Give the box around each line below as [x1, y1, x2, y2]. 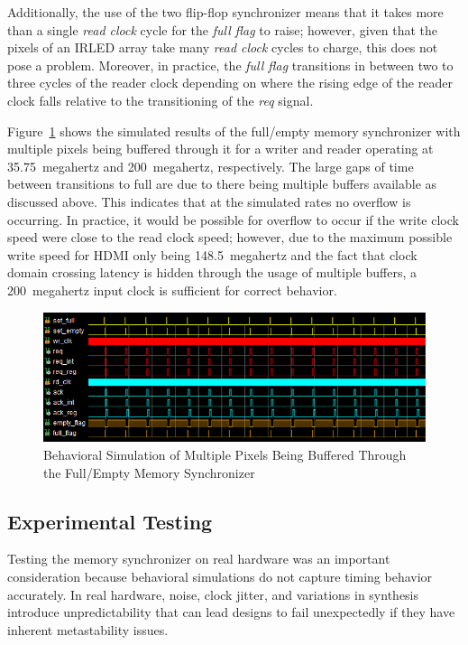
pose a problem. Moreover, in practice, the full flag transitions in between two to [7, 55, 454, 74]
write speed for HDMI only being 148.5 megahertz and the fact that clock [7, 245, 418, 264]
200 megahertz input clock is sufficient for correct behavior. [7, 280, 337, 299]
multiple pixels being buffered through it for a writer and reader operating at [7, 139, 434, 158]
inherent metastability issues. [7, 620, 169, 639]
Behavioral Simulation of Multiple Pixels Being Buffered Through [43, 445, 407, 464]
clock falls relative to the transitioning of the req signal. [7, 90, 314, 109]
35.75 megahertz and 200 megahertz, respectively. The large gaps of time [7, 156, 414, 175]
